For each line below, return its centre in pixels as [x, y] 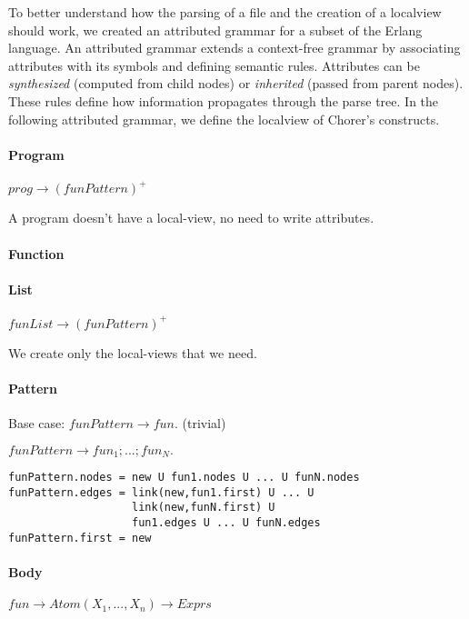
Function [36, 253]
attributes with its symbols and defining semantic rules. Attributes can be [214, 65]
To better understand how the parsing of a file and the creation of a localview [225, 12]
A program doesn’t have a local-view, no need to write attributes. [191, 218]
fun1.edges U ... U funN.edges [226, 522]
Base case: [37, 422]
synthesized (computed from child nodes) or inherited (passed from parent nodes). [236, 83]
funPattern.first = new [80, 538]
